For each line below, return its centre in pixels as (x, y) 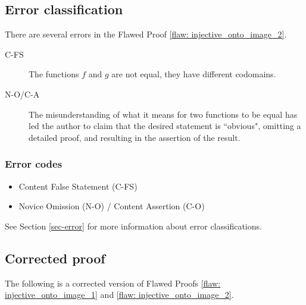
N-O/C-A (22, 94)
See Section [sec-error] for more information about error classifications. (133, 226)
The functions (54, 74)
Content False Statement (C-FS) (78, 186)
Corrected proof (55, 258)
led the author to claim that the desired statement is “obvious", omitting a (165, 126)
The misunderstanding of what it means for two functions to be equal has (163, 114)
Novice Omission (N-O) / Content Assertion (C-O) (112, 206)
